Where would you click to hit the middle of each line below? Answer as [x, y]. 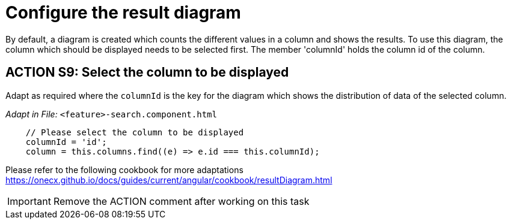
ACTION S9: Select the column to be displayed [147, 72]
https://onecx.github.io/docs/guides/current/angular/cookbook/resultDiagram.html [169, 180]
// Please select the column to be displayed [135, 132]
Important [29, 201]
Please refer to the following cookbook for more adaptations [124, 169]
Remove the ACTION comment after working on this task [181, 201]
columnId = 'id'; [66, 142]
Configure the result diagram [123, 13]
